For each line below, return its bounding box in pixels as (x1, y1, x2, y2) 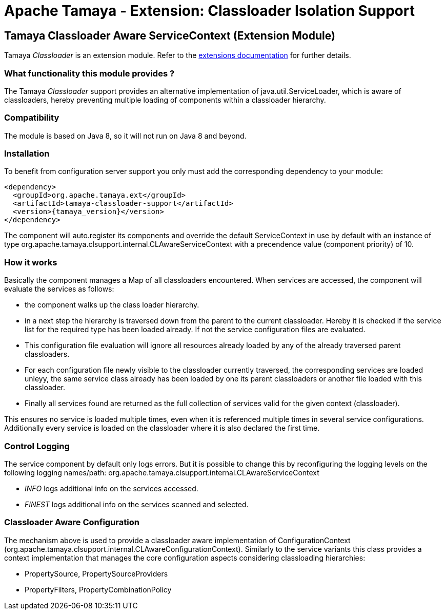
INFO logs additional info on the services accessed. (25, 484, 198, 493)
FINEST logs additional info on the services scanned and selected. (25, 500, 249, 509)
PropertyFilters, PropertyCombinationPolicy (25, 585, 172, 594)
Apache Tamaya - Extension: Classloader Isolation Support (4, 2, 415, 20)
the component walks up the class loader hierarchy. (25, 300, 199, 310)
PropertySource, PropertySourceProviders (25, 569, 168, 578)
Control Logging (4, 440, 70, 451)
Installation (4, 148, 50, 159)
